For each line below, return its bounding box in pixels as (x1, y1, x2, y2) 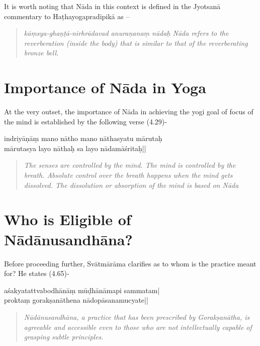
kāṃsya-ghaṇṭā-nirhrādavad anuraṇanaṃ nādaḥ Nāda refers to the (24, 28, 229, 38)
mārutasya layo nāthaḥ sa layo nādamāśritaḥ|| (4, 143, 146, 153)
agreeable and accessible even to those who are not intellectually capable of (24, 321, 252, 332)
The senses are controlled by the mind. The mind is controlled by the (24, 160, 236, 170)
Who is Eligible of (4, 209, 131, 230)
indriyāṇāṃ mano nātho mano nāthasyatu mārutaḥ (4, 133, 162, 144)
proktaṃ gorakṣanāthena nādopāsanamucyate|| (4, 295, 148, 305)
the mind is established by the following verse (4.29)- (4, 116, 167, 126)
